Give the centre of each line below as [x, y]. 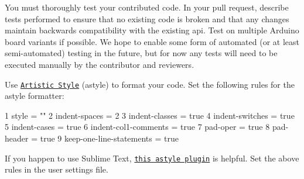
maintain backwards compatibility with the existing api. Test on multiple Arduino [152, 30]
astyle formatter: [35, 96]
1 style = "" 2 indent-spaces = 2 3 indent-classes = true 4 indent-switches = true [150, 115]
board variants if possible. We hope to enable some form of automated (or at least [152, 41]
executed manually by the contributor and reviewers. [100, 64]
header [17, 138]
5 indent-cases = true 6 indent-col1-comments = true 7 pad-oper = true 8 [137, 127]
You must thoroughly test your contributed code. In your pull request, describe [147, 7]
